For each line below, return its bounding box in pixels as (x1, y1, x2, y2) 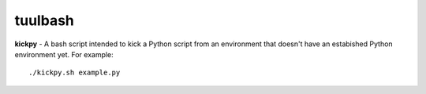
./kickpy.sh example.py (28, 68, 121, 78)
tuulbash (14, 12, 74, 29)
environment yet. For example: (14, 49, 114, 59)
